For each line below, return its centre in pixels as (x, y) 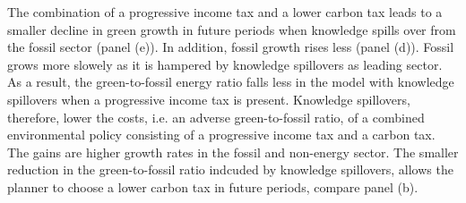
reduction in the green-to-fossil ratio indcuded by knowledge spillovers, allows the (230, 169)
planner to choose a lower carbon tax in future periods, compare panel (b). (213, 186)
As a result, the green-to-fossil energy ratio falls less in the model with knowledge (231, 82)
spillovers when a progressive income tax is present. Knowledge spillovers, (209, 99)
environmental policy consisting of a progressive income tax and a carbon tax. (221, 135)
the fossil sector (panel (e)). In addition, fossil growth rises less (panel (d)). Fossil (231, 47)
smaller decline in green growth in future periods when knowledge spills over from (232, 29)
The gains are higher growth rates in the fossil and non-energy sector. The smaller (233, 152)
